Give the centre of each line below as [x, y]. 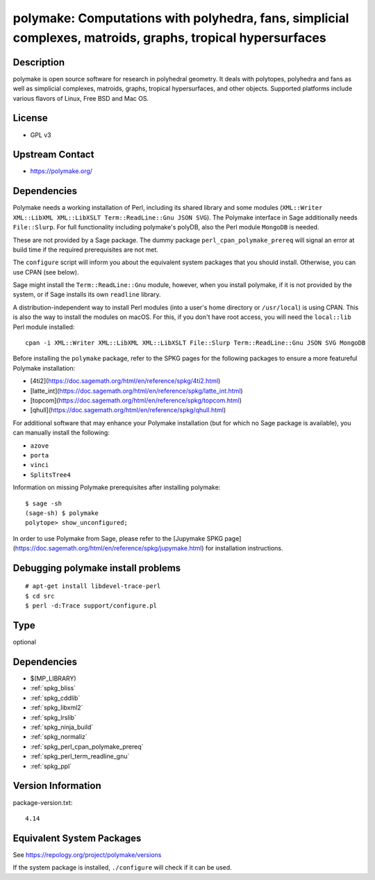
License [30, 118]
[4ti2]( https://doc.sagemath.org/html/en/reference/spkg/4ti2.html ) [125, 381]
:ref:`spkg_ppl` [51, 766]
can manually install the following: [61, 433]
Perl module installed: [44, 327]
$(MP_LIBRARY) [53, 678]
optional [24, 642]
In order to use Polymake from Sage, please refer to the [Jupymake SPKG [118, 538]
